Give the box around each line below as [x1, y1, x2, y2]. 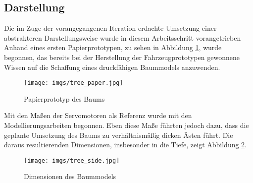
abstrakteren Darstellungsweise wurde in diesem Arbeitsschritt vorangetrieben [4, 32, 241, 43]
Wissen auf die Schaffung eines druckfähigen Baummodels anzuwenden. [4, 61, 220, 72]
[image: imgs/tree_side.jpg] [24, 157, 120, 164]
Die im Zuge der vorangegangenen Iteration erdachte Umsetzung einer [4, 23, 217, 33]
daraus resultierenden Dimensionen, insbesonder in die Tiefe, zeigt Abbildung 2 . [4, 139, 247, 150]
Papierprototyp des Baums [24, 93, 105, 104]
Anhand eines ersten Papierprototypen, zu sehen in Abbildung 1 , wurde [4, 42, 222, 53]
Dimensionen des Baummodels [24, 171, 116, 182]
